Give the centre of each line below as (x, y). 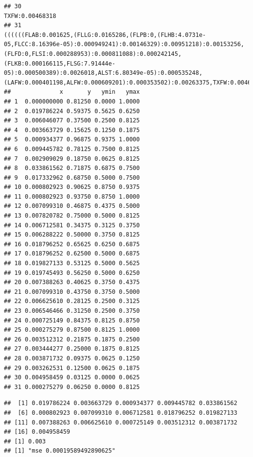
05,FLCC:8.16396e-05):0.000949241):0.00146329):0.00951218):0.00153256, (124, 44)
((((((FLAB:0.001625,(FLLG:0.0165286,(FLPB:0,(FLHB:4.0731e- (105, 35)
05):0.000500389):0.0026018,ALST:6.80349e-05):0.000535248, (103, 73)
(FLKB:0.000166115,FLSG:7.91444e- (60, 63)
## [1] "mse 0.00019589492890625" (60, 451)
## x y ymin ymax (72, 92)
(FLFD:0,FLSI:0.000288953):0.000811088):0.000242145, (93, 54)
